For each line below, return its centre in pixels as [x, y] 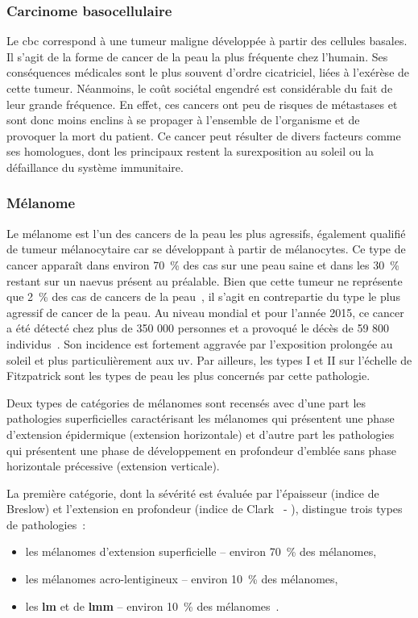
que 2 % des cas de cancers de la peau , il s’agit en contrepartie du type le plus [203, 296]
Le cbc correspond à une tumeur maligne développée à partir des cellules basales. [207, 41]
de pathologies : [46, 524]
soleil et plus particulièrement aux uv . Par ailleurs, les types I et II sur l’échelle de [209, 359]
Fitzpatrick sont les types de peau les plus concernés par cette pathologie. [188, 376]
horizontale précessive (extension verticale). [113, 466]
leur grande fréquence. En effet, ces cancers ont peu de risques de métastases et [202, 104]
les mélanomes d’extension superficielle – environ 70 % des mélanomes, [201, 551]
